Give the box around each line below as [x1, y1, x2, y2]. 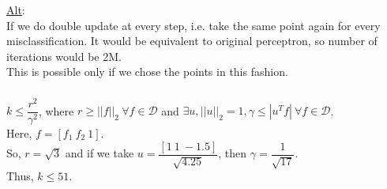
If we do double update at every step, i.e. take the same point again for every [6, 17, 381, 33]
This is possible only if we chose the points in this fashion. [6, 63, 288, 80]
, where [38, 102, 74, 119]
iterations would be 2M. [6, 47, 122, 64]
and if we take [65, 145, 134, 161]
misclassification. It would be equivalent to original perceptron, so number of [6, 32, 378, 49]
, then [218, 145, 247, 161]
